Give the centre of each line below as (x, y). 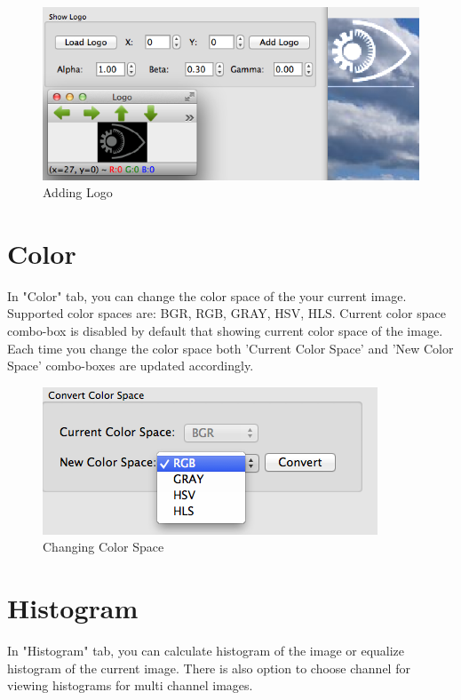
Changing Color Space (103, 547)
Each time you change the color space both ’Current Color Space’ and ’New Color (230, 348)
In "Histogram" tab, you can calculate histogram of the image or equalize (206, 651)
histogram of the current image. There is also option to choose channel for (209, 668)
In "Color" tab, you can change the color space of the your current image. (207, 295)
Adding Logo (78, 192)
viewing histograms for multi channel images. (130, 685)
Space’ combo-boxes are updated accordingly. (131, 366)
